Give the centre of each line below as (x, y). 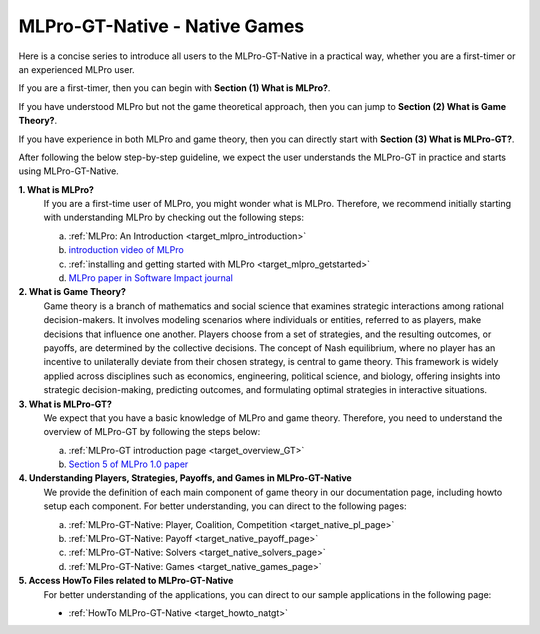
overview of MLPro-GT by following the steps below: (152, 432)
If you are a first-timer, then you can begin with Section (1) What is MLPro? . (174, 88)
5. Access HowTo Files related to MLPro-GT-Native (126, 581)
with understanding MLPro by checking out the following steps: (174, 217)
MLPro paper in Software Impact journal (151, 278)
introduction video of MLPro (126, 250)
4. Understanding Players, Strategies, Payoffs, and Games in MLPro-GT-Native (185, 478)
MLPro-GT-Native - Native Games (161, 26)
